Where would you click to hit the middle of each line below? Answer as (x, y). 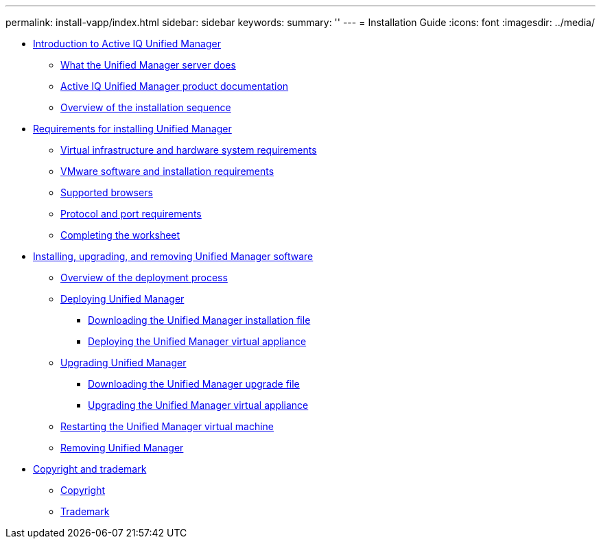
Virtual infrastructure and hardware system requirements (189, 150)
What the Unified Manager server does (148, 65)
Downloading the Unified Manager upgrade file (194, 384)
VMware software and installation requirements (167, 171)
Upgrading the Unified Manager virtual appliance (198, 405)
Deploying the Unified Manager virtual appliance (197, 341)
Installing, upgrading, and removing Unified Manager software (173, 256)
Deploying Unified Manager (122, 299)
